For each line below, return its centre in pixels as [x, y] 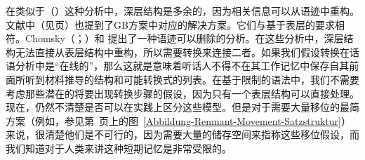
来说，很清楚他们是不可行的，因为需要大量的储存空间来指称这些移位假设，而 [182, 134]
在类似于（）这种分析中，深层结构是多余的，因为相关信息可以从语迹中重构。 [182, 11]
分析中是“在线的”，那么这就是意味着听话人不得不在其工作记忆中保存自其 [182, 66]
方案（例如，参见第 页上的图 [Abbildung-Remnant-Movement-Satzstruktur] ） [178, 120]
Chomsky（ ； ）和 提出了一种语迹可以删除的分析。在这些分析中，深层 [184, 38]
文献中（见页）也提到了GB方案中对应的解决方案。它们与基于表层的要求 [170, 24]
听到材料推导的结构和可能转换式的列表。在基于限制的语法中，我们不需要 [192, 79]
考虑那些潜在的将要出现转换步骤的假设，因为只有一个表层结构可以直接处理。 [182, 93]
